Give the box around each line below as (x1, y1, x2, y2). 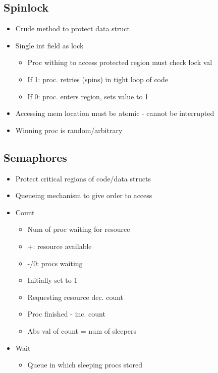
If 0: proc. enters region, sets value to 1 (27, 91, 149, 101)
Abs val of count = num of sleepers (27, 325, 136, 336)
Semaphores (4, 149, 67, 165)
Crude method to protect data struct (15, 23, 130, 34)
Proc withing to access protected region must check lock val (27, 57, 212, 68)
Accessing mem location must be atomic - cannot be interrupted (15, 108, 214, 118)
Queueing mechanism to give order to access (15, 190, 152, 201)
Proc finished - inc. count (27, 308, 105, 319)
